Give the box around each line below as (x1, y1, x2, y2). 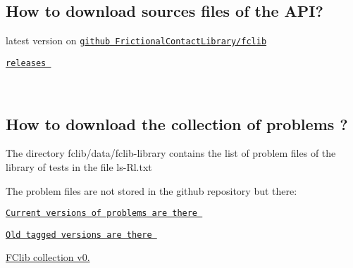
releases (6, 58, 47, 68)
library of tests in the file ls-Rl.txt (6, 159, 152, 174)
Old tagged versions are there (6, 229, 152, 240)
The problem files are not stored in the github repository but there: (6, 183, 297, 198)
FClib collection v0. (6, 250, 90, 264)
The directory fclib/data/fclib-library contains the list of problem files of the (6, 146, 336, 160)
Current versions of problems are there (6, 208, 198, 219)
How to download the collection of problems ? (6, 113, 348, 134)
